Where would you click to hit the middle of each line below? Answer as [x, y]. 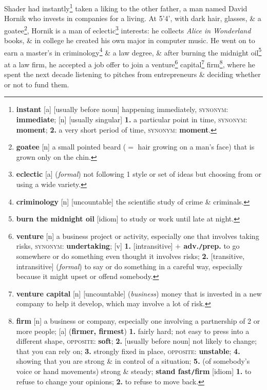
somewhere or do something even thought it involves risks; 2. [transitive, [130, 256]
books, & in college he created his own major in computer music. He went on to [130, 40]
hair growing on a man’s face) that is [196, 147]
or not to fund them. [37, 84]
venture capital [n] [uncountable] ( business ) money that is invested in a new [139, 293]
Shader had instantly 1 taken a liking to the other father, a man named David [126, 7]
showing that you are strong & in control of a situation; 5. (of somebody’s [133, 361]
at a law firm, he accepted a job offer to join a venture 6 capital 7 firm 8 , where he [130, 63]
